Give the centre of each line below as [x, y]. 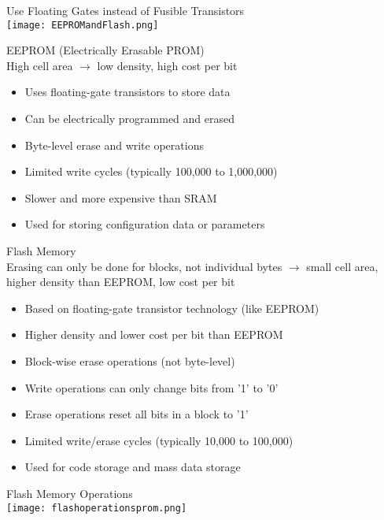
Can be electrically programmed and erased [130, 119]
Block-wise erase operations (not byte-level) [130, 360]
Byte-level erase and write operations [114, 145]
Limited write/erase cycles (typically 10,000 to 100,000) [159, 440]
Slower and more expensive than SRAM [121, 197]
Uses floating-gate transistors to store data [127, 92]
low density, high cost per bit [167, 65]
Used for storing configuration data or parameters [145, 224]
